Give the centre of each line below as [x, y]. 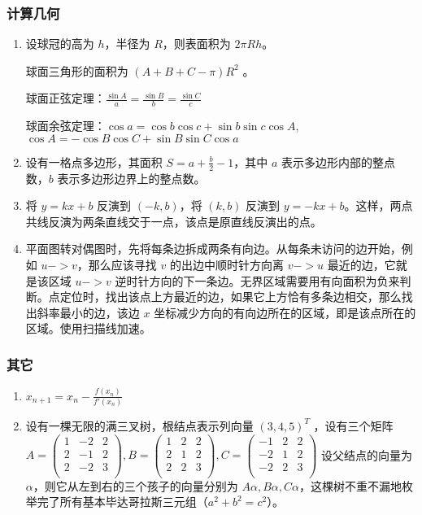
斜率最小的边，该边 [88, 312]
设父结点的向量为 [366, 454]
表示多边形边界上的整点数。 [131, 178]
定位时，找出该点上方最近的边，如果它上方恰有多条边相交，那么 [231, 297]
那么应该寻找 [122, 265]
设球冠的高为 [60, 44]
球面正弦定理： [65, 98]
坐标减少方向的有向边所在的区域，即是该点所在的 [285, 312]
